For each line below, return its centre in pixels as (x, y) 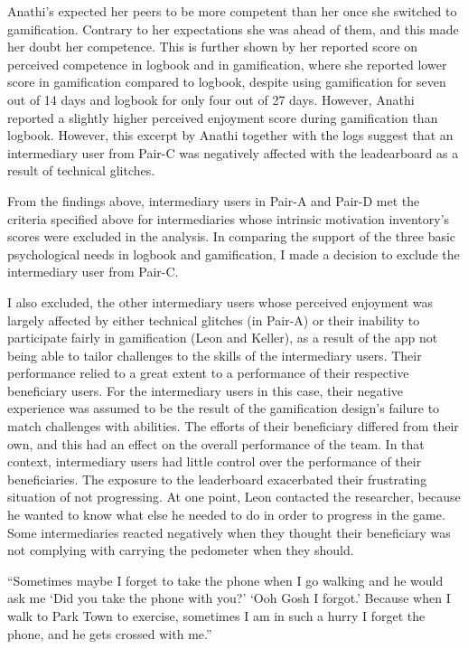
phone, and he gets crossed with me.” (110, 633)
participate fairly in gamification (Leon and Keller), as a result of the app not (223, 338)
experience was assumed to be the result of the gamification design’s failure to (224, 408)
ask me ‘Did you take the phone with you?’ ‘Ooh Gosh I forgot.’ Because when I (229, 598)
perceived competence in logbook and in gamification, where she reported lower (227, 64)
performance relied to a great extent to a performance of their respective (208, 373)
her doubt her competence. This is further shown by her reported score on (213, 47)
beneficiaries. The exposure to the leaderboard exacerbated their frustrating (217, 479)
